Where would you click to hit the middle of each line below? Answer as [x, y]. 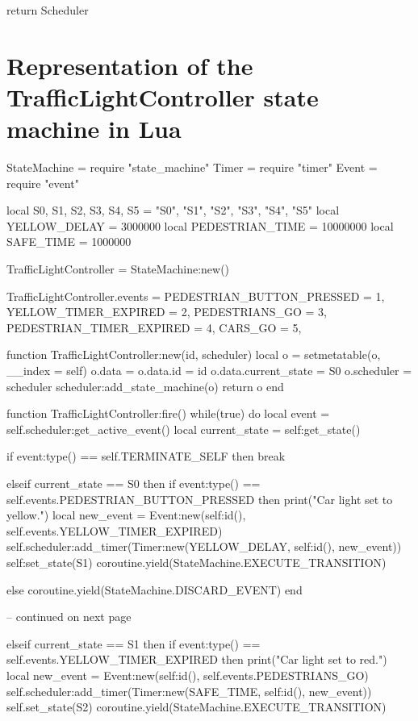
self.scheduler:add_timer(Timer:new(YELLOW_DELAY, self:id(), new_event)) [204, 546]
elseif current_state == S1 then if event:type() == [134, 643]
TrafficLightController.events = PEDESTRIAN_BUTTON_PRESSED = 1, [196, 296]
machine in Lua [94, 129]
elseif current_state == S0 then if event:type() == [134, 483]
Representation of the [130, 65]
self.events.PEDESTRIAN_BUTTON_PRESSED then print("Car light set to [200, 499]
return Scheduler [48, 10]
